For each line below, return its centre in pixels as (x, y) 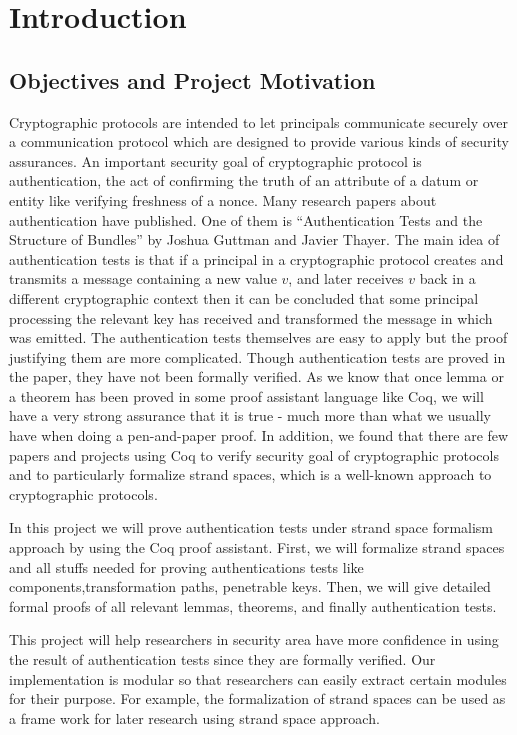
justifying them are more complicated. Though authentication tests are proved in (257, 356)
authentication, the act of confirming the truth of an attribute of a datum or (244, 180)
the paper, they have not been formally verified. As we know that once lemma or (256, 376)
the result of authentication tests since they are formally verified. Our (222, 659)
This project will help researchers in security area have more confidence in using (254, 639)
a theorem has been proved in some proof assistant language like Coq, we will (246, 395)
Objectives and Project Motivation (192, 79)
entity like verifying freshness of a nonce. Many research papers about (223, 199)
